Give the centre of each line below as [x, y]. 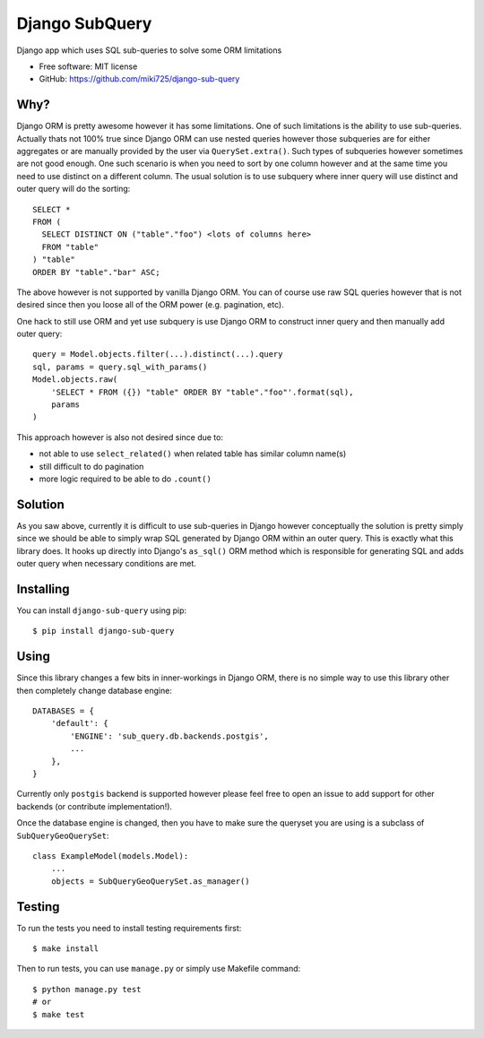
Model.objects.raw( [75, 380]
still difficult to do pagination [91, 466]
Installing [43, 588]
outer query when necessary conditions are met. [107, 564]
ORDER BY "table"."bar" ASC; [96, 272]
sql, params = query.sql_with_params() [120, 367]
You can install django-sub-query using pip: [102, 610]
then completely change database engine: [94, 690]
